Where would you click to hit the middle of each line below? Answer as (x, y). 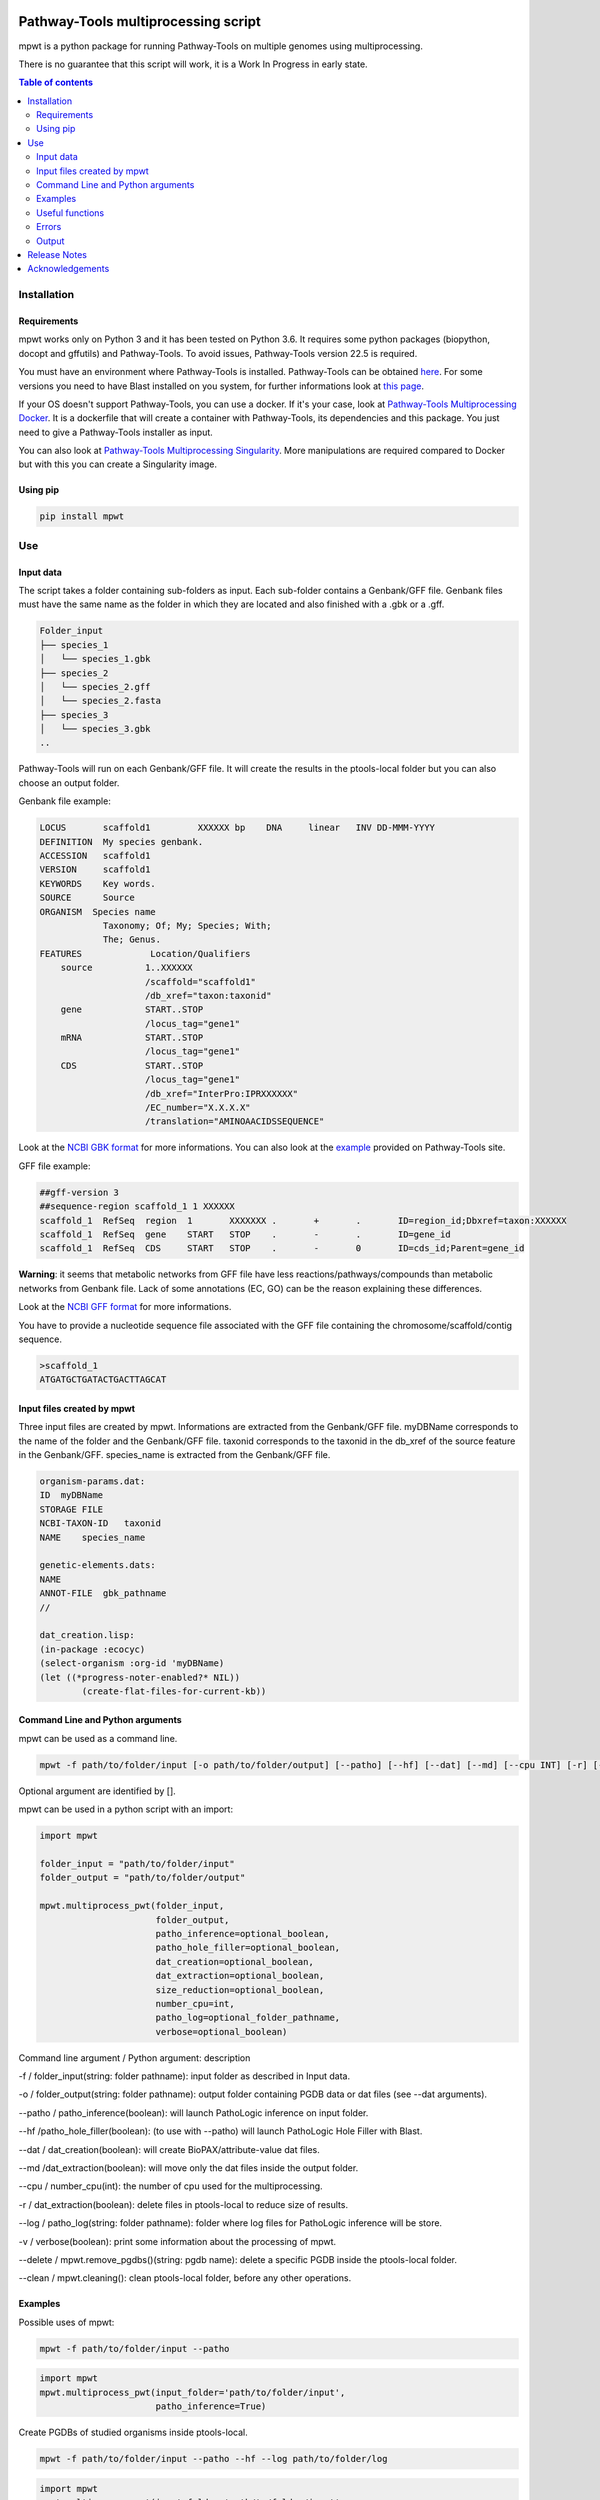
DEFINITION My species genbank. (121, 841)
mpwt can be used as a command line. (98, 1738)
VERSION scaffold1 (95, 869)
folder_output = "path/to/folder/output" (142, 1878)
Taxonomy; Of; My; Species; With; (187, 925)
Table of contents (56, 82)
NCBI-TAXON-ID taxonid (100, 1523)
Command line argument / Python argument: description (134, 2057)
